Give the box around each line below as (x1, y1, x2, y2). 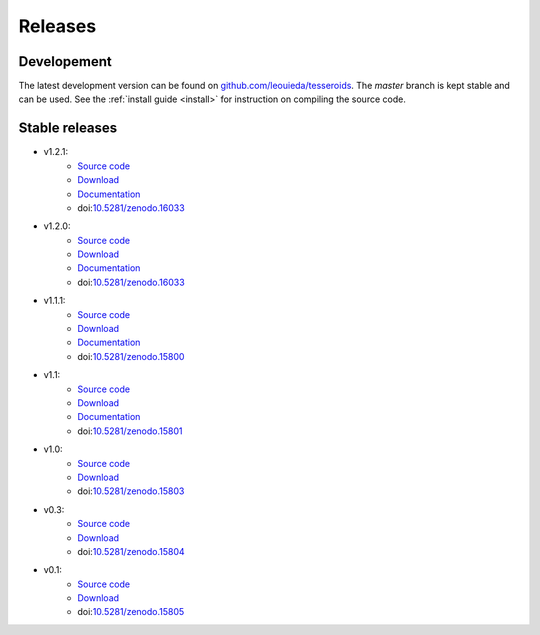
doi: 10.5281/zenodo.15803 (77, 485, 185, 497)
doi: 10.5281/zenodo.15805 (77, 606, 185, 618)
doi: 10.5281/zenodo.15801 (77, 425, 183, 437)
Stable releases (18, 120, 118, 137)
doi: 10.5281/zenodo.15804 (77, 545, 185, 557)
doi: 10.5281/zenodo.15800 (77, 350, 185, 362)
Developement (18, 53, 112, 70)
